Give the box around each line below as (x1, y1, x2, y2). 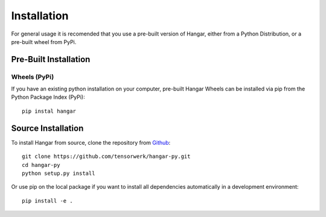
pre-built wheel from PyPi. (11, 38, 77, 45)
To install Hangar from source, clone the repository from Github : (11, 139, 171, 146)
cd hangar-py (22, 162, 60, 168)
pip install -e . (22, 197, 73, 204)
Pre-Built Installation (11, 54, 91, 64)
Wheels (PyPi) (11, 72, 54, 81)
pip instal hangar (22, 107, 77, 115)
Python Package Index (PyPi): (11, 93, 85, 101)
